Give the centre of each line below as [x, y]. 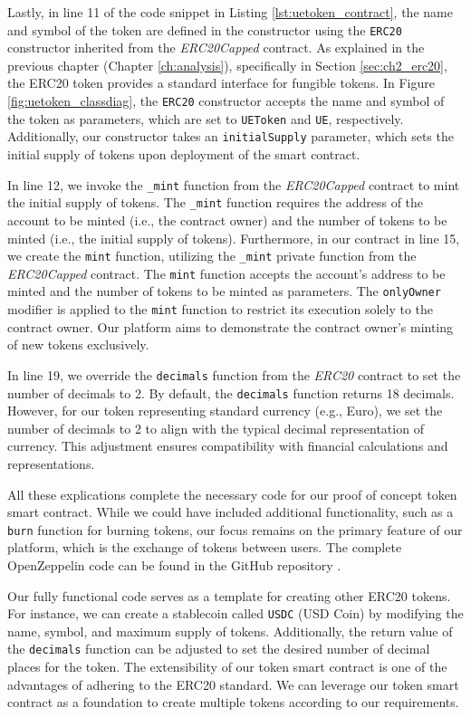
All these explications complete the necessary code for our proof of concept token [232, 494]
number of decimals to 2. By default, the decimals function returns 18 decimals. [231, 392]
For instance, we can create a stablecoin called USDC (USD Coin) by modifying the [235, 613]
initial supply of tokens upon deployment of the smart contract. [184, 154]
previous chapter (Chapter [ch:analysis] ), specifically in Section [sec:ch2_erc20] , [227, 65]
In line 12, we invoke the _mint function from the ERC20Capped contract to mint [234, 184]
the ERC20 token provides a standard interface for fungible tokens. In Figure [221, 83]
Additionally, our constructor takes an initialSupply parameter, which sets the [231, 136]
